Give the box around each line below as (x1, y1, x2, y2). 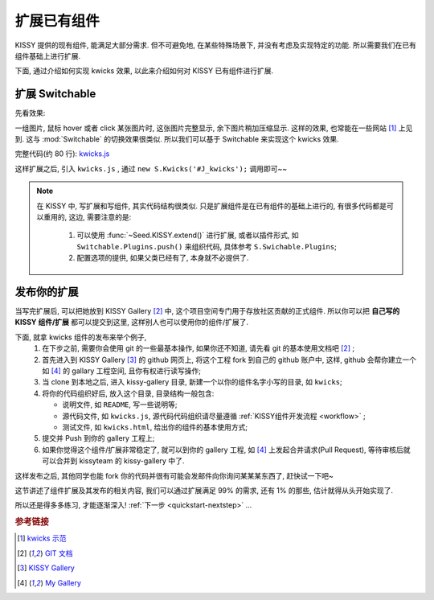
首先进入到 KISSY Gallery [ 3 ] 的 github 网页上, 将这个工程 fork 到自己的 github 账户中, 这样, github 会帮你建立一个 (42, 355, 417, 364)
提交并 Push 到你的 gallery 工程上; (42, 434, 155, 443)
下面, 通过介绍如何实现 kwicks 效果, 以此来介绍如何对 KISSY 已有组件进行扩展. (14, 66, 273, 76)
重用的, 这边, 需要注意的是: (43, 212, 132, 221)
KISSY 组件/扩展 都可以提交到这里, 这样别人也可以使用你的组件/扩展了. (14, 318, 249, 327)
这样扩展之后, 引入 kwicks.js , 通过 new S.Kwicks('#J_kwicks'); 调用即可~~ (14, 163, 288, 173)
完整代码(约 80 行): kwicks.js (14, 149, 110, 158)
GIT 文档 (44, 548, 73, 558)
